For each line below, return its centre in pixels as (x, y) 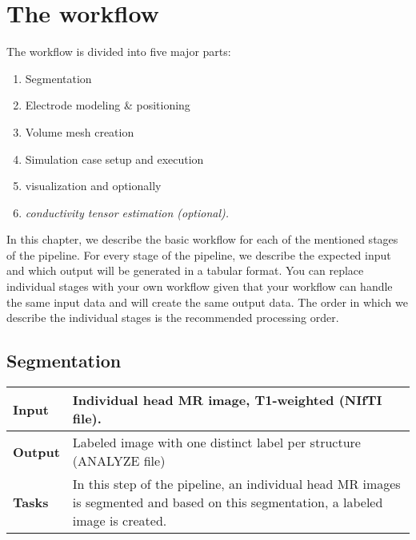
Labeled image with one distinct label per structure (216, 443)
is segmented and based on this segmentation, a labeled (228, 502)
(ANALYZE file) (119, 461)
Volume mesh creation (80, 131)
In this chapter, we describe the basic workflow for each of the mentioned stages (202, 239)
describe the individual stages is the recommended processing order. (173, 318)
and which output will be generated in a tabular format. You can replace (185, 270)
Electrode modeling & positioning (108, 105)
